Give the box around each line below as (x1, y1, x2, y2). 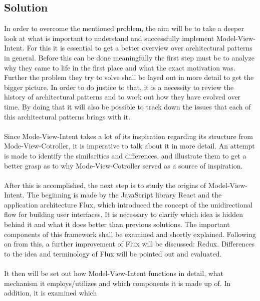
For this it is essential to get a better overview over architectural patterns (27, 42, 252, 53)
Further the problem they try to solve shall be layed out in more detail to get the (4, 72, 254, 82)
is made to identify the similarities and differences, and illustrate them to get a (4, 150, 246, 160)
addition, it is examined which (4, 287, 97, 298)
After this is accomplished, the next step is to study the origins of (4, 179, 206, 190)
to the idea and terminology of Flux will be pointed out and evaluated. (4, 248, 222, 258)
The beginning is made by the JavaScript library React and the (27, 189, 222, 200)
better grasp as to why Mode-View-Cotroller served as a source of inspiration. (4, 160, 243, 170)
